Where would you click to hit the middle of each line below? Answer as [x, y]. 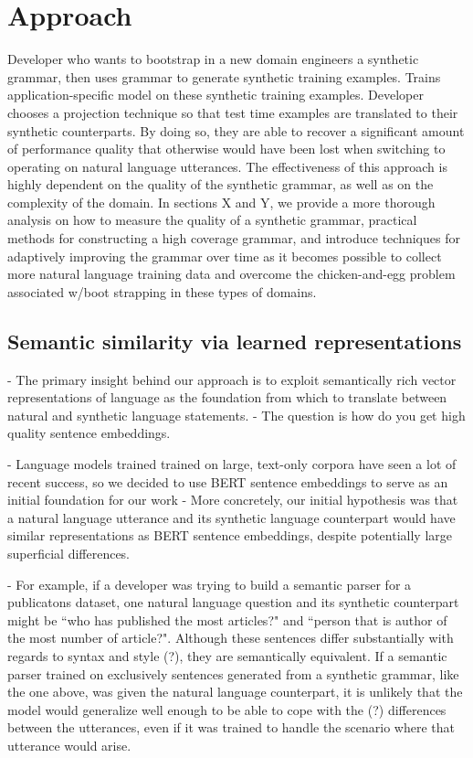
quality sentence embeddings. [89, 433]
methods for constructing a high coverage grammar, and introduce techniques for [234, 238]
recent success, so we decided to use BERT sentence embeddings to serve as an [228, 481]
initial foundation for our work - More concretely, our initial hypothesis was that [233, 500]
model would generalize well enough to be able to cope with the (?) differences [227, 709]
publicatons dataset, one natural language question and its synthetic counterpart [233, 602]
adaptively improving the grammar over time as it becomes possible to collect [225, 256]
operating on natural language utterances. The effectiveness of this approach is [227, 166]
